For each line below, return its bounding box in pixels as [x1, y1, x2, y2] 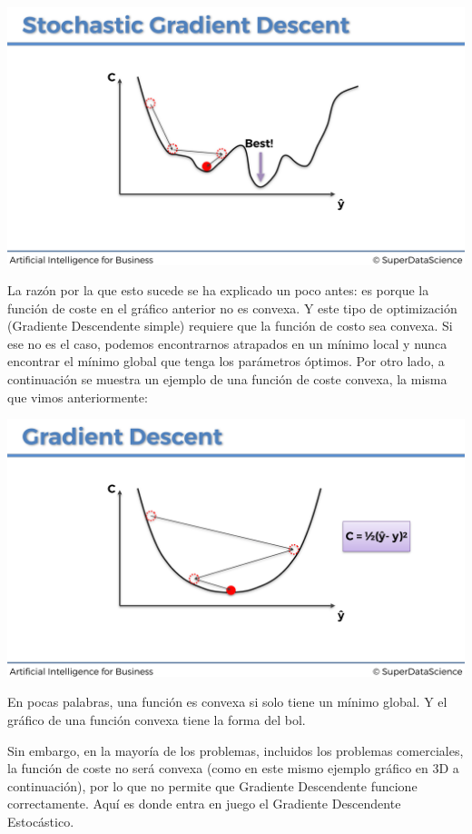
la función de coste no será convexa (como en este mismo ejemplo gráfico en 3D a [7, 759, 459, 778]
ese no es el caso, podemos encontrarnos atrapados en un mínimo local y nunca [7, 333, 447, 352]
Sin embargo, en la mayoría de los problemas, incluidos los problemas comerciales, [7, 740, 464, 760]
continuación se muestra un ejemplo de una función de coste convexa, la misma [7, 370, 447, 389]
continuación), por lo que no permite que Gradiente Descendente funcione [7, 776, 418, 795]
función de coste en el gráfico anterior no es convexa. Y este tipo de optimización [7, 298, 457, 317]
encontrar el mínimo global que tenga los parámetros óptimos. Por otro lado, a [7, 352, 445, 371]
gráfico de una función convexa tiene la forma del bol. [7, 710, 306, 729]
